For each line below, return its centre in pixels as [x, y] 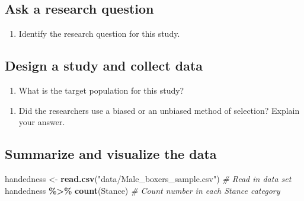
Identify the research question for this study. [99, 33]
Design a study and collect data [104, 66]
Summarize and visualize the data [111, 154]
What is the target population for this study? [101, 90]
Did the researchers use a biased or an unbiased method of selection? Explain [159, 110]
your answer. [42, 122]
